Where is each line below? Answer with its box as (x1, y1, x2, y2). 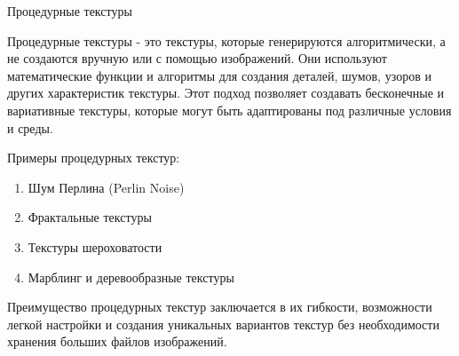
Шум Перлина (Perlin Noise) (28, 178, 185, 196)
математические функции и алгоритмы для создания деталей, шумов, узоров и (7, 66, 431, 84)
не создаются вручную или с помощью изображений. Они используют (7, 49, 387, 67)
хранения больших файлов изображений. (7, 332, 227, 351)
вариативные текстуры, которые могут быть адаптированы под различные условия (7, 100, 452, 119)
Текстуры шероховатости (28, 237, 162, 256)
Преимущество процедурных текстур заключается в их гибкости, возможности (7, 297, 432, 316)
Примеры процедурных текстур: (7, 148, 180, 167)
